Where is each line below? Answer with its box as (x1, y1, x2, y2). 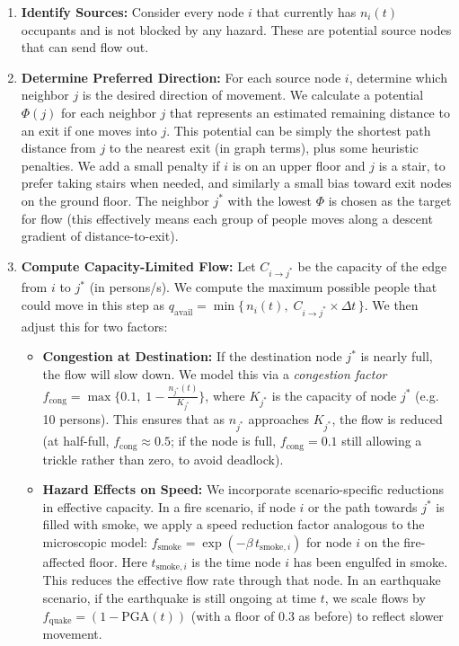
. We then (364, 296, 419, 314)
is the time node (191, 553, 281, 571)
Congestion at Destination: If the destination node (42, 347, 342, 366)
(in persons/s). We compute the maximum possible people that (89, 278, 437, 296)
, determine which (349, 67, 447, 86)
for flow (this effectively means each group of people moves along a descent (21, 208, 433, 227)
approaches (248, 410, 309, 429)
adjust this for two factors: (21, 316, 168, 335)
